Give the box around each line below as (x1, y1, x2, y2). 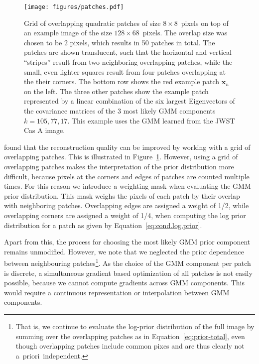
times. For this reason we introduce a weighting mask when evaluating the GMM (4, 181, 251, 191)
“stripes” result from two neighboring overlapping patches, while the (24, 57, 233, 67)
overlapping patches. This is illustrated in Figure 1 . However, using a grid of (4, 151, 238, 162)
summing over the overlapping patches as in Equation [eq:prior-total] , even (15, 331, 245, 341)
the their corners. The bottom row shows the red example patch (24, 76, 219, 87)
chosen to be (24, 37, 62, 47)
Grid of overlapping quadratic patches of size (24, 17, 161, 28)
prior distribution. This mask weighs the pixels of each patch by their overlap (4, 190, 240, 201)
